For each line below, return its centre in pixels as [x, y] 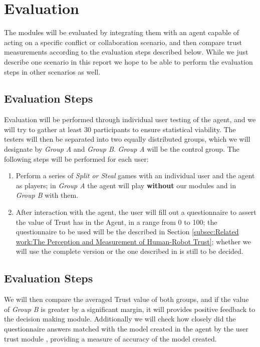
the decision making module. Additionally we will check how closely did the [120, 319]
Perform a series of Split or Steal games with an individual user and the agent [135, 176]
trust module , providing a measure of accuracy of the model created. [110, 338]
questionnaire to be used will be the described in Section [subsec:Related [127, 232]
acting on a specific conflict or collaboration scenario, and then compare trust [123, 42]
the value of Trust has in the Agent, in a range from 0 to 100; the [116, 222]
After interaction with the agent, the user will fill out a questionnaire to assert [136, 212]
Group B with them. [47, 195]
